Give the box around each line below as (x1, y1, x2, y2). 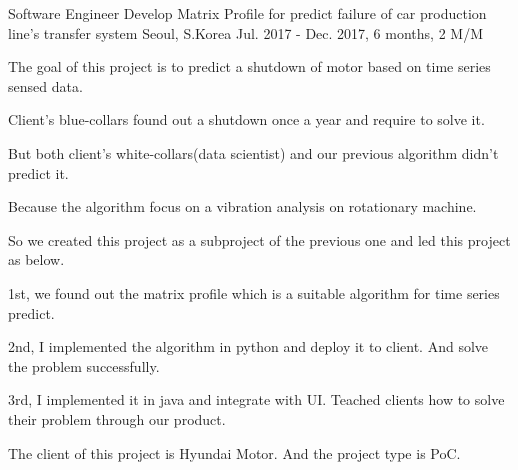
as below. (8, 249, 65, 270)
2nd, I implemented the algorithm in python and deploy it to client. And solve (8, 336, 489, 357)
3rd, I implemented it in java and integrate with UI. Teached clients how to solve (8, 389, 505, 410)
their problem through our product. (8, 408, 226, 429)
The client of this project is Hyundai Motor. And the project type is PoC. (8, 442, 461, 463)
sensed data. (8, 75, 83, 96)
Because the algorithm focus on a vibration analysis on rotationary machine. (8, 196, 477, 217)
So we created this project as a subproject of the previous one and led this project (8, 229, 511, 250)
